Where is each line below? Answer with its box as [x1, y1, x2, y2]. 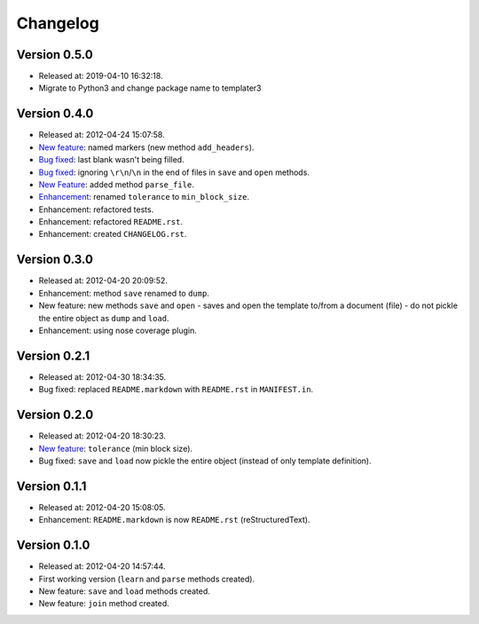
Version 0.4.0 [16, 107, 94, 122]
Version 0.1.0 [16, 538, 90, 553]
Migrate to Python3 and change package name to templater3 [38, 83, 262, 93]
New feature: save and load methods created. [38, 586, 210, 596]
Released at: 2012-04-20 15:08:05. [38, 502, 166, 512]
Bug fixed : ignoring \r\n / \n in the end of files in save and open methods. [38, 167, 310, 178]
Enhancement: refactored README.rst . [38, 217, 184, 227]
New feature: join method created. [38, 598, 170, 609]
